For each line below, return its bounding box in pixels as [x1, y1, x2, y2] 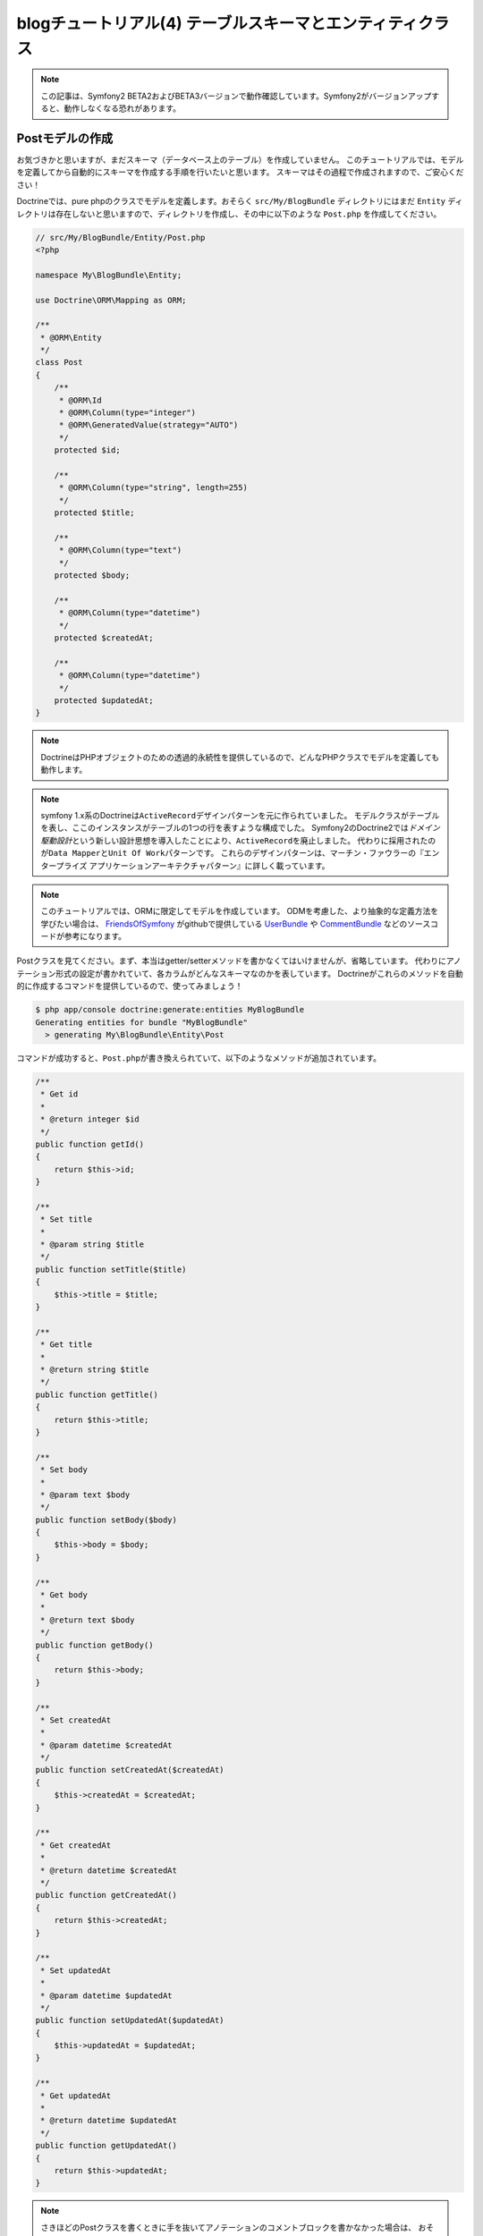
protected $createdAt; [54, 633, 154, 643]
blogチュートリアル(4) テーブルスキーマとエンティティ [16, 13, 419, 33]
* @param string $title [40, 1240, 145, 1249]
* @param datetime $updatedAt [40, 1990, 174, 2001]
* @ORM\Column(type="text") [58, 546, 182, 555]
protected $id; [54, 445, 121, 455]
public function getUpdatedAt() [35, 2140, 178, 2151]
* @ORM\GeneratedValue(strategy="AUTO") [58, 420, 239, 430]
